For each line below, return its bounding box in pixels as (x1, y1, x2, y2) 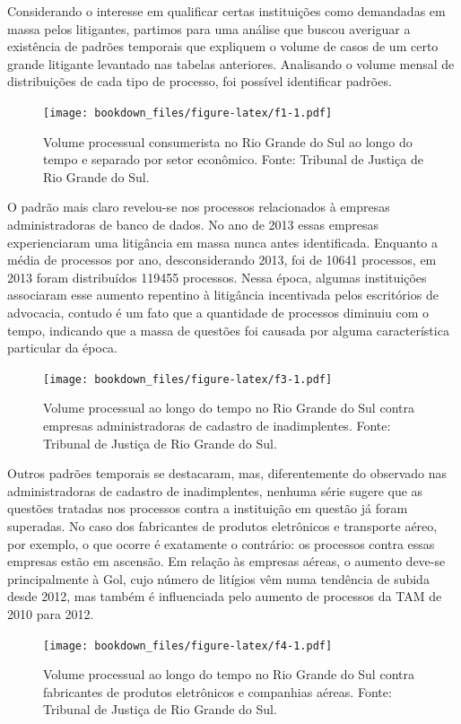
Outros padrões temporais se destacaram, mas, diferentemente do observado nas (7, 464, 448, 483)
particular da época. (7, 338, 117, 357)
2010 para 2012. (7, 604, 94, 623)
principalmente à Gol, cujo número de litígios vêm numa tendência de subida (7, 569, 430, 588)
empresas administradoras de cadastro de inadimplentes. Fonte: (43, 416, 391, 434)
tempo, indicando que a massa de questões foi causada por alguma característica (7, 320, 449, 339)
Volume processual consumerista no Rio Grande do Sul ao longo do (43, 132, 413, 151)
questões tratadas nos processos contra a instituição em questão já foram (7, 499, 408, 518)
